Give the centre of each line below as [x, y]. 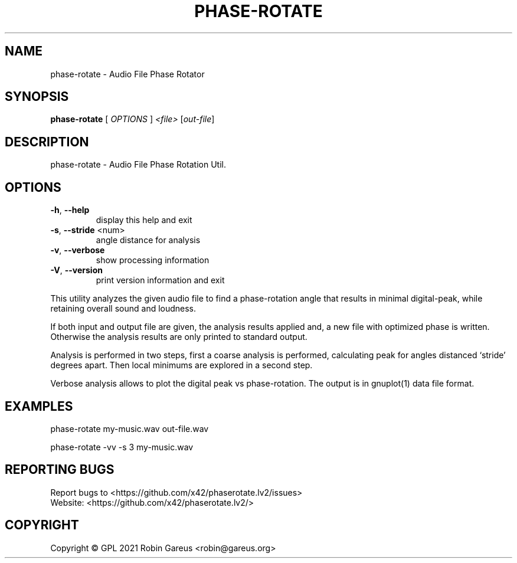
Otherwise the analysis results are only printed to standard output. [179, 337]
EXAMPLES [39, 406]
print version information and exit [160, 280]
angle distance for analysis [148, 240]
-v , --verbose [78, 250]
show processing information [153, 260]
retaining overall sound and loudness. [123, 309]
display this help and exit [144, 220]
